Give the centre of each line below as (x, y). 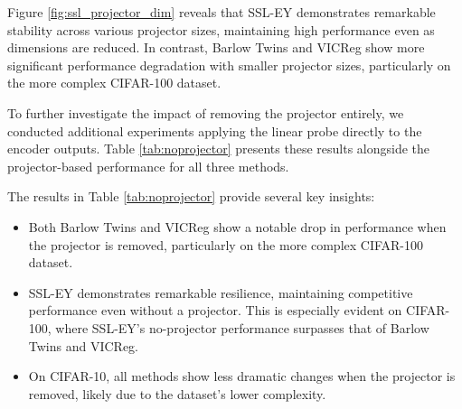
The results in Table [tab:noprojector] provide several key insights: (191, 196)
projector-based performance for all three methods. (148, 166)
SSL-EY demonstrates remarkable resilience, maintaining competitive (221, 292)
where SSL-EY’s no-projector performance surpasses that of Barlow (242, 327)
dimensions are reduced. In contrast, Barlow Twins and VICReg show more (216, 47)
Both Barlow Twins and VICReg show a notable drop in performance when (237, 226)
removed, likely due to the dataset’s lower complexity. (177, 393)
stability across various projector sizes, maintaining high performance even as (221, 29)
